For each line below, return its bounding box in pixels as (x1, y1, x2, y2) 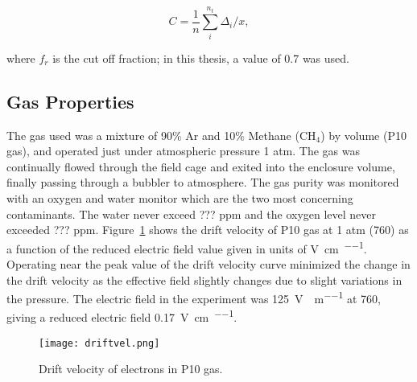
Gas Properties (6, 88, 134, 113)
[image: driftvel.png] (39, 337, 160, 349)
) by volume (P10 (320, 126, 407, 143)
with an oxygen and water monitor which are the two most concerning (6, 189, 353, 206)
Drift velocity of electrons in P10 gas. (39, 360, 223, 377)
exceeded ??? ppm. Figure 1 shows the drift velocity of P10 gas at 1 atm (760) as (6, 221, 409, 238)
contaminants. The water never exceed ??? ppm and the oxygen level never (6, 205, 377, 222)
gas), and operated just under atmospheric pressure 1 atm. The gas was (6, 142, 360, 159)
